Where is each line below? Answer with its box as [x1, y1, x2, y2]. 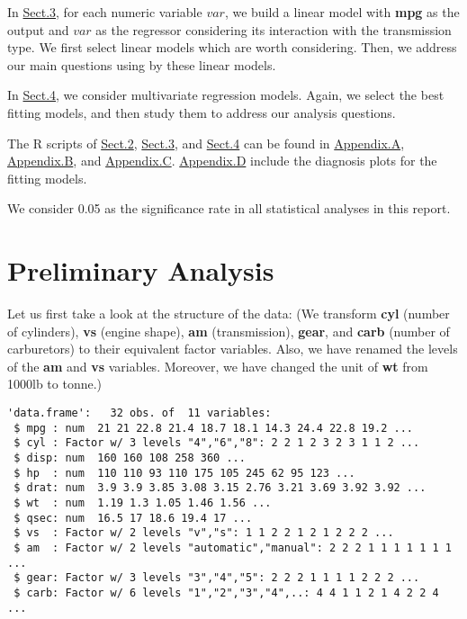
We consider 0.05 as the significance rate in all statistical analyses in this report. [7, 199, 451, 218]
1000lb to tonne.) [7, 374, 103, 393]
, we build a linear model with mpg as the [224, 3, 460, 21]
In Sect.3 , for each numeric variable [7, 3, 202, 21]
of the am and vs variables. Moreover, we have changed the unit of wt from [7, 356, 428, 375]
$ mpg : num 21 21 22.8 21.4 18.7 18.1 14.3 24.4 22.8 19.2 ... [13, 421, 414, 435]
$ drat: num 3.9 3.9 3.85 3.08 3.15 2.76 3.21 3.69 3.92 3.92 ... [13, 481, 427, 495]
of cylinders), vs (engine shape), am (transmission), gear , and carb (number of [7, 321, 450, 340]
